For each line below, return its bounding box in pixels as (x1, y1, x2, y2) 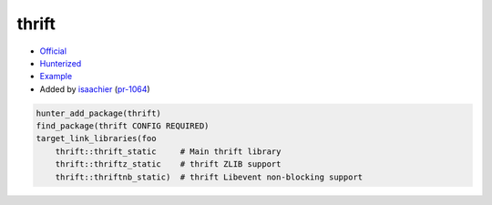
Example (39, 71, 73, 82)
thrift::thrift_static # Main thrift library (55, 146, 282, 157)
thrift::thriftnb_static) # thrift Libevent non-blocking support (55, 171, 364, 182)
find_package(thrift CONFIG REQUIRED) (36, 121, 210, 131)
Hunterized (39, 57, 82, 68)
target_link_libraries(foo (36, 133, 157, 144)
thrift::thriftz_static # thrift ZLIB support (55, 159, 282, 169)
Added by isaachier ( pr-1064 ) (39, 83, 150, 95)
